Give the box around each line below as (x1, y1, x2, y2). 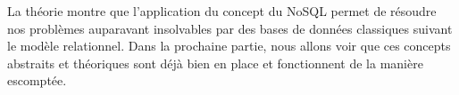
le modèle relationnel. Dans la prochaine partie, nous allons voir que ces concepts (7, 36, 451, 55)
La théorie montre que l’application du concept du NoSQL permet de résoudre (7, 2, 437, 20)
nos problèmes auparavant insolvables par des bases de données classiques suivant (7, 19, 453, 37)
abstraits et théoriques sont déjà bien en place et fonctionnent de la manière (7, 53, 423, 72)
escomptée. (7, 71, 67, 90)
